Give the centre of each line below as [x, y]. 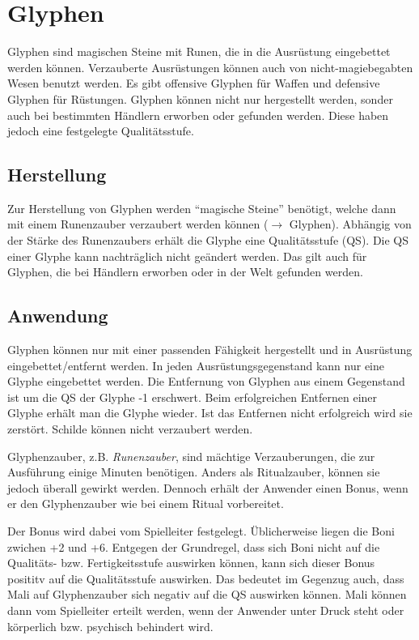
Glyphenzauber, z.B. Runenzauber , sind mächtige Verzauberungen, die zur [191, 456]
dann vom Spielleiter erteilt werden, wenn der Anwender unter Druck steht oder [206, 610]
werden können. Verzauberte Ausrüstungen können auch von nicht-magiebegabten [210, 67]
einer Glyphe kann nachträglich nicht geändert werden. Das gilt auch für [187, 256]
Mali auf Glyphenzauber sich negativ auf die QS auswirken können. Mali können [207, 594]
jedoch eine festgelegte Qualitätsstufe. [101, 131]
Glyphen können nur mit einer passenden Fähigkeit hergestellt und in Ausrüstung [210, 350]
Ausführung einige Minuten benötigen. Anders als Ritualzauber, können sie [194, 472]
